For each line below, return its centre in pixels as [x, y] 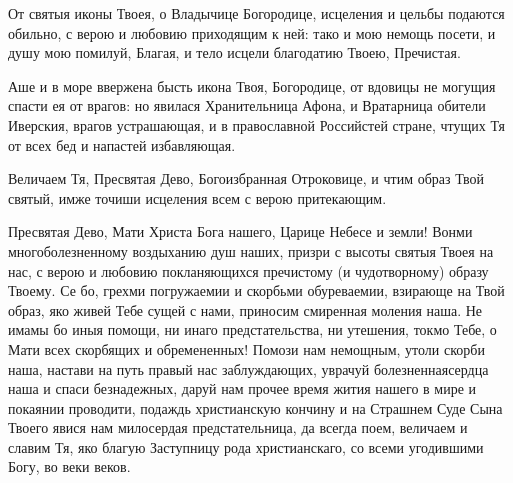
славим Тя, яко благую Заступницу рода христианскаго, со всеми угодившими [246, 446]
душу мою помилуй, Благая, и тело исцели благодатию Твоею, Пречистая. [234, 52]
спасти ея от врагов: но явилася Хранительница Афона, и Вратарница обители [247, 105]
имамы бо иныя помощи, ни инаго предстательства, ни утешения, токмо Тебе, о [252, 329]
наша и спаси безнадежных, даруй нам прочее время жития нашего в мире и [242, 388]
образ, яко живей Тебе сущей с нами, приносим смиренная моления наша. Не [245, 309]
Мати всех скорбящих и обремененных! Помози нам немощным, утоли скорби [246, 348]
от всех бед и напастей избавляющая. [122, 144]
